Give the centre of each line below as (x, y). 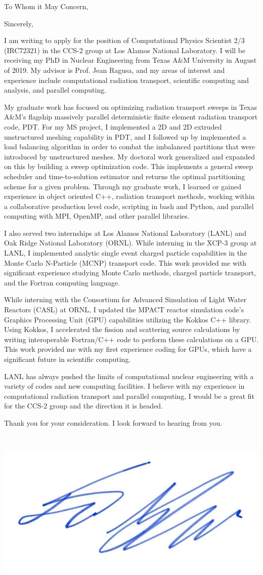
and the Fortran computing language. (62, 282)
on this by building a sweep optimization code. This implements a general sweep (128, 166)
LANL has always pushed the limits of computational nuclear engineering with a (129, 376)
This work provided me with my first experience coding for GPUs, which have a (128, 349)
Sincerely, (19, 23)
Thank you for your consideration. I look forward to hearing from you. (113, 422)
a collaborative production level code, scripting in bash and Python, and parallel (129, 206)
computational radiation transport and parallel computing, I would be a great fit (129, 396)
